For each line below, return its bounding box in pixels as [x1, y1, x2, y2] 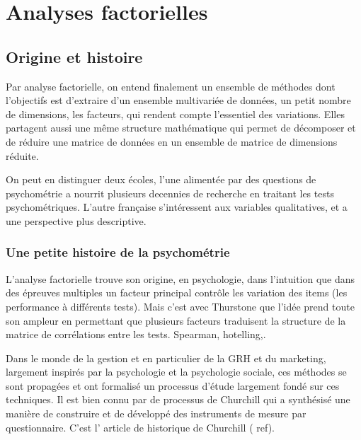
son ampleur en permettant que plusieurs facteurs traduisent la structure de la [6, 313, 346, 328]
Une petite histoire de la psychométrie [6, 243, 230, 261]
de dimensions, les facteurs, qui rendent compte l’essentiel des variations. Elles [6, 106, 345, 121]
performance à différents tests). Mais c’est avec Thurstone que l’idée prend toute [6, 299, 355, 313]
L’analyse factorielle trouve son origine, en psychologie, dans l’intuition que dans [6, 271, 355, 286]
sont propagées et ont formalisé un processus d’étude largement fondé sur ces [6, 378, 340, 393]
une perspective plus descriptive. [6, 213, 147, 228]
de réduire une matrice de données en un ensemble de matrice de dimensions [6, 134, 338, 149]
